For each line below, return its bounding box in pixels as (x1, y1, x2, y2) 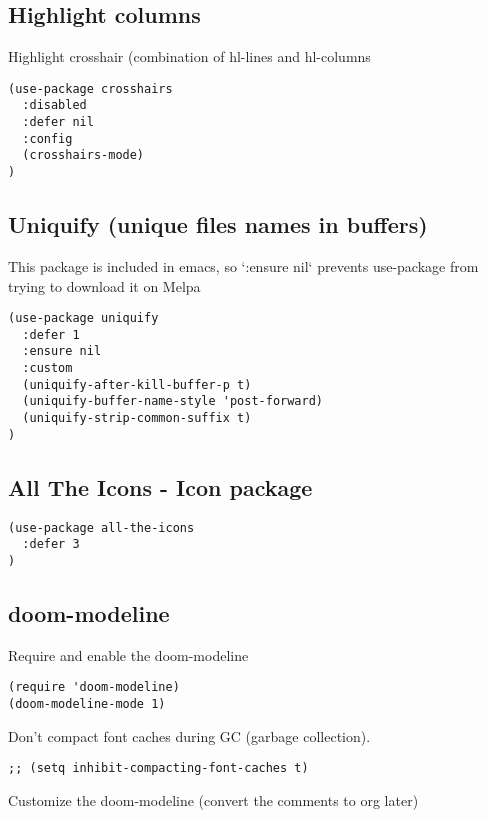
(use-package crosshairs (8, 81, 173, 96)
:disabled (22, 98, 87, 113)
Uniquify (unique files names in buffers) (8, 209, 428, 240)
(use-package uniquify (8, 311, 159, 326)
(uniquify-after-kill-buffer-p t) (22, 377, 252, 392)
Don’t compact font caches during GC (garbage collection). (8, 725, 371, 746)
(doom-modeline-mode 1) (8, 697, 166, 711)
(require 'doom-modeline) (8, 680, 180, 695)
